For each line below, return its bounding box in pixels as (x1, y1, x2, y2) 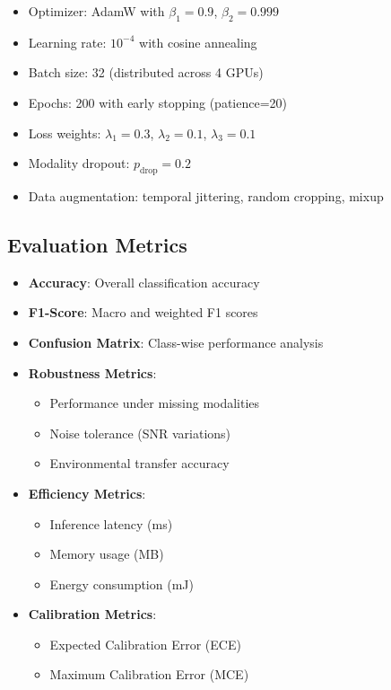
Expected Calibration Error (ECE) (49, 634, 241, 653)
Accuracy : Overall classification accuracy (28, 272, 260, 291)
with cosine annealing (139, 32, 257, 51)
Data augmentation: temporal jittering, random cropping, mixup (28, 186, 384, 205)
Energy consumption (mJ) (49, 574, 194, 593)
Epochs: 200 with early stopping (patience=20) (28, 93, 287, 111)
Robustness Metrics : (28, 363, 157, 382)
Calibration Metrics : (28, 605, 157, 624)
